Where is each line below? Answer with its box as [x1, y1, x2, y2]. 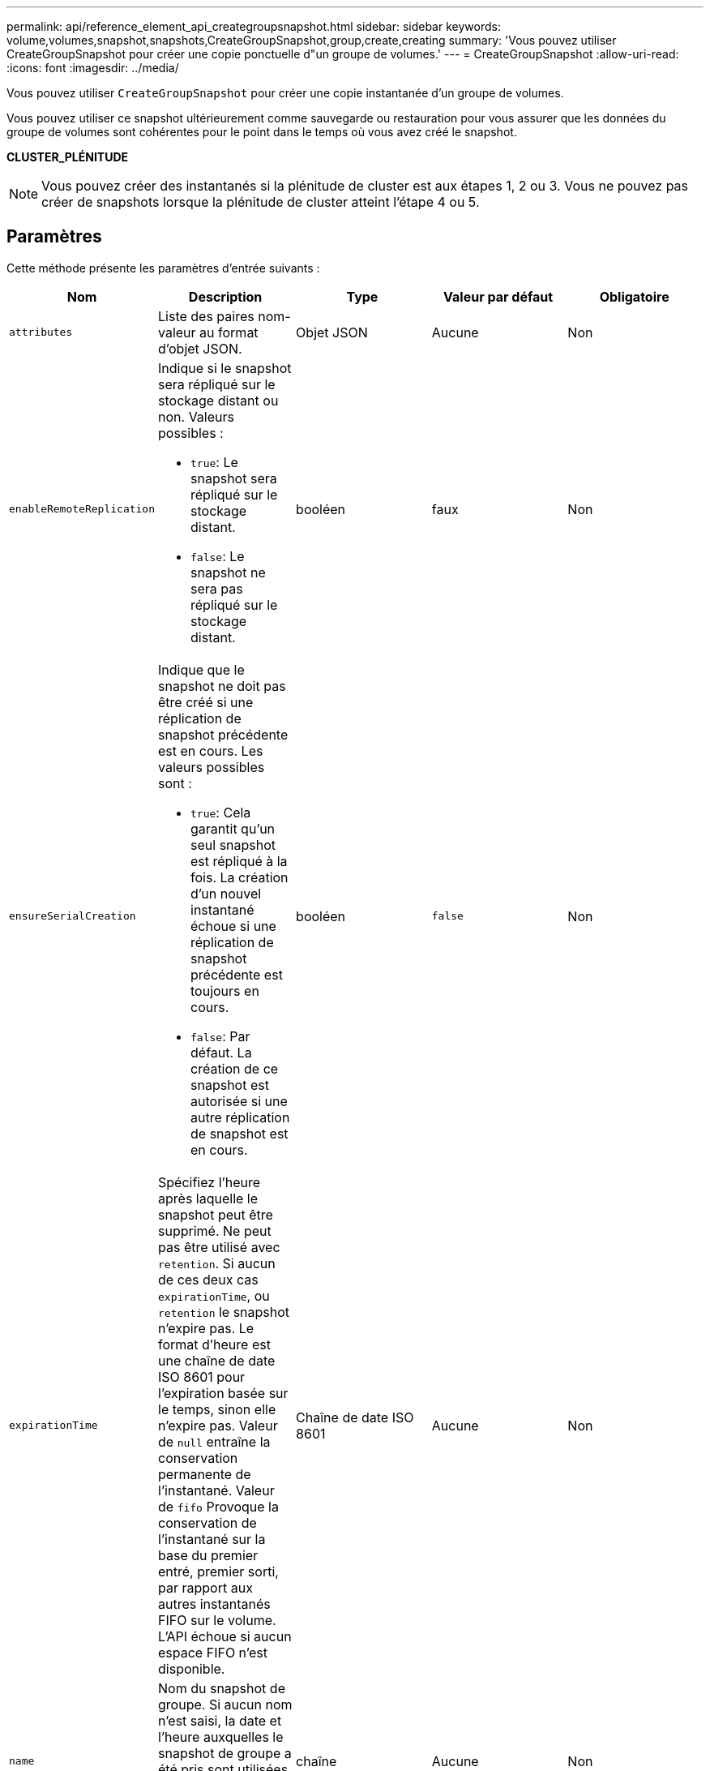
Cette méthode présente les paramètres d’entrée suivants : [6, 260, 320, 275]
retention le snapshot [158, 1303, 290, 1320]
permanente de [158, 1465, 251, 1482]
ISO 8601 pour [158, 1368, 246, 1385]
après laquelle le [158, 1190, 259, 1207]
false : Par [190, 1027, 250, 1044]
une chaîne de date [158, 1352, 276, 1369]
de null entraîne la [158, 1433, 271, 1450]
